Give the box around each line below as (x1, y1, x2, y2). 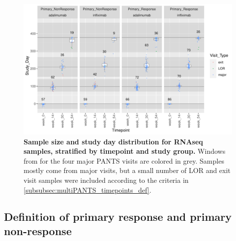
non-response (4, 223, 72, 238)
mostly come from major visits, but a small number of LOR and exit (24, 165, 231, 175)
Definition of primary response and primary (4, 208, 232, 224)
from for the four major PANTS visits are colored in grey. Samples (24, 155, 224, 166)
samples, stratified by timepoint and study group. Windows (24, 146, 226, 156)
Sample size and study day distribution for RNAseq (24, 136, 203, 146)
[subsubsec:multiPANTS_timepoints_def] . (24, 184, 151, 195)
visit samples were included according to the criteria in (24, 174, 189, 185)
